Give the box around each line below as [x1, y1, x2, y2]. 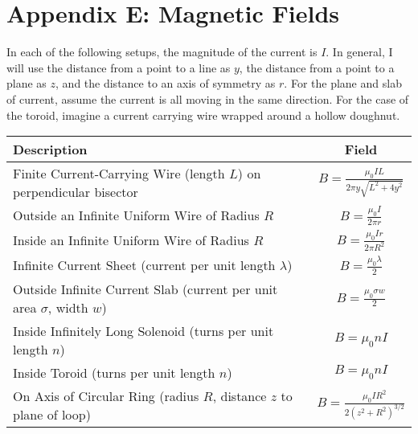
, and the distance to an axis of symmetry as [55, 75, 276, 92]
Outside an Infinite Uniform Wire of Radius [13, 206, 260, 225]
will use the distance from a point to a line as [6, 59, 231, 76]
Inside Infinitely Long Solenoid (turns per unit [13, 321, 274, 340]
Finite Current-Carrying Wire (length [13, 164, 225, 183]
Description [13, 140, 88, 159]
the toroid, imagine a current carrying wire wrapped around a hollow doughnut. [6, 106, 400, 123]
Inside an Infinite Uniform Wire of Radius [13, 231, 249, 250]
